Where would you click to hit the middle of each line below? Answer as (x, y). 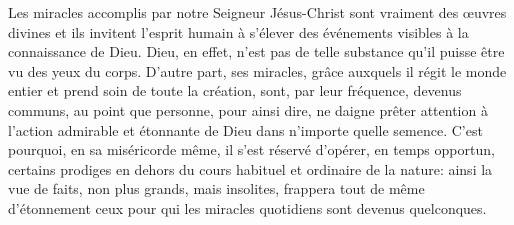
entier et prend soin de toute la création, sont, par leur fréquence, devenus (235, 90)
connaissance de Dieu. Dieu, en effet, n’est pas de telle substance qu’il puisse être (256, 51)
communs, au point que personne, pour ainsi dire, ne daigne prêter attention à (248, 109)
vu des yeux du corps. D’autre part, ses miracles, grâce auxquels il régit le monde (257, 70)
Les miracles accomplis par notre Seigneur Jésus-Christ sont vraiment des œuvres (257, 12)
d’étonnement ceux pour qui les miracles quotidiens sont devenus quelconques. (247, 207)
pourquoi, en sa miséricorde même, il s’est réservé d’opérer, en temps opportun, (251, 149)
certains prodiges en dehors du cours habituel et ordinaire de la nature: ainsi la (250, 168)
